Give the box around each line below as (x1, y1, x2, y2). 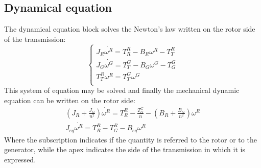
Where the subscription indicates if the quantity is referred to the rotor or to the (4, 134, 257, 145)
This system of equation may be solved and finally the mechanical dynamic (4, 85, 240, 95)
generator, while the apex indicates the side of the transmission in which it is (4, 144, 245, 155)
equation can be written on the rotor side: (4, 95, 135, 106)
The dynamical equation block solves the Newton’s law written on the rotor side (4, 23, 255, 34)
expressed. (4, 154, 36, 164)
